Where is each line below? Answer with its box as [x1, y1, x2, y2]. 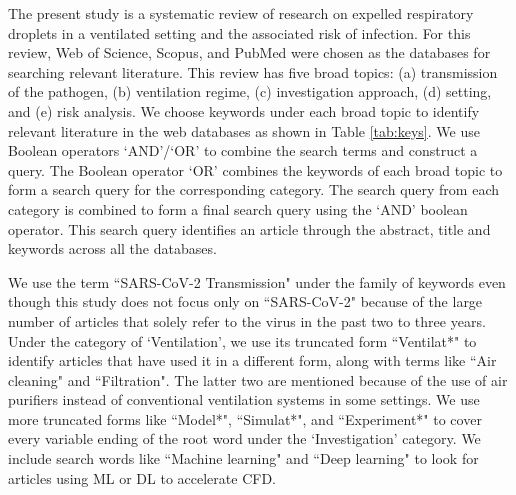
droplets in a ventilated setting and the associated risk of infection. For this [8, 22, 471, 43]
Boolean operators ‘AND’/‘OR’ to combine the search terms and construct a [8, 140, 478, 161]
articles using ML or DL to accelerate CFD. [8, 467, 276, 488]
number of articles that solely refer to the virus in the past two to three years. [8, 310, 486, 331]
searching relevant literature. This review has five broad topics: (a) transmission [8, 61, 498, 82]
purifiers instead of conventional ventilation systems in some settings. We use [8, 389, 480, 410]
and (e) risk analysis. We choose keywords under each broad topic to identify [8, 100, 480, 121]
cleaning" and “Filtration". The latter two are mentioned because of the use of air [8, 369, 508, 390]
